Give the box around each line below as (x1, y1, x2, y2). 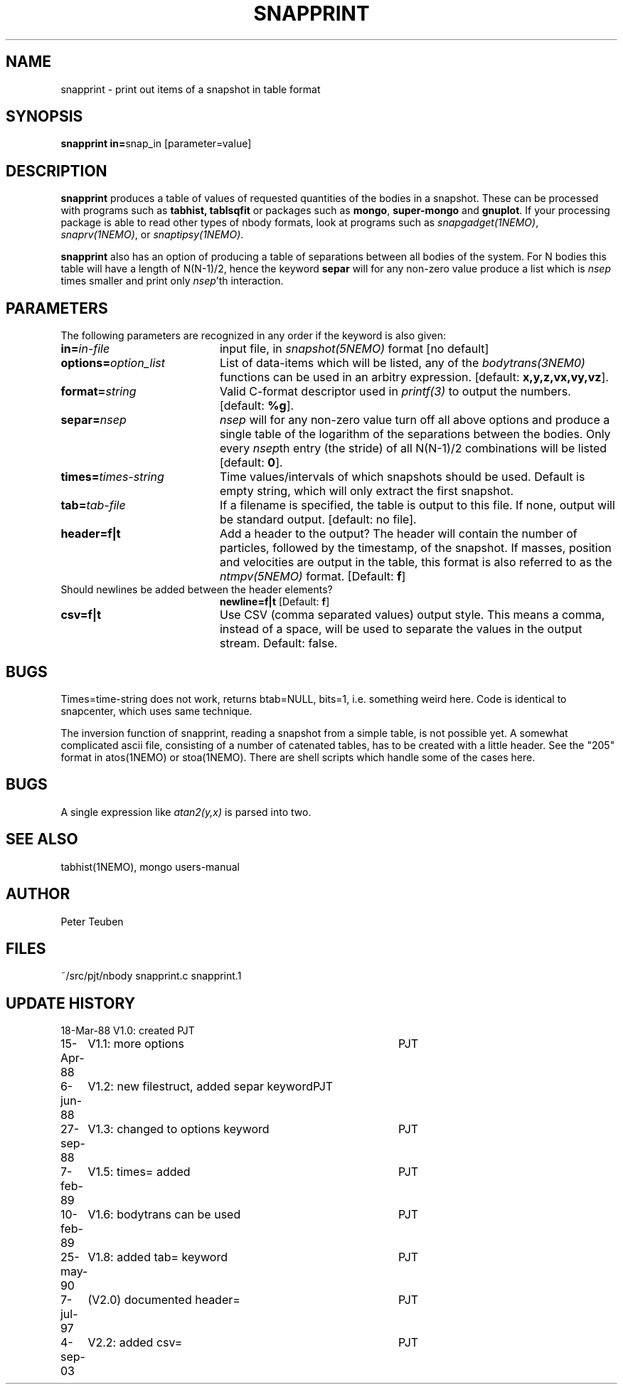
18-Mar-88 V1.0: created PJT (60, 1024, 195, 1037)
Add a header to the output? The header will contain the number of (219, 526, 577, 541)
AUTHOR (6, 885, 70, 903)
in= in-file (60, 341, 110, 356)
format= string (60, 384, 137, 399)
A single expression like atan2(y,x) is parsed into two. (60, 805, 311, 818)
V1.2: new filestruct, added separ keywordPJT (87, 1079, 334, 1094)
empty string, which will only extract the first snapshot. (219, 484, 514, 499)
